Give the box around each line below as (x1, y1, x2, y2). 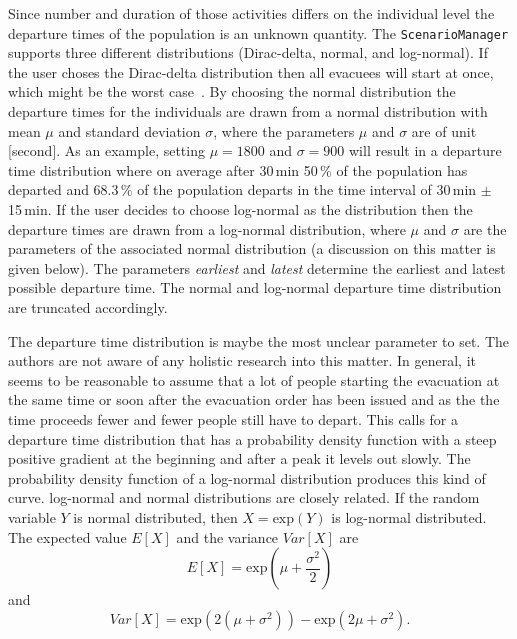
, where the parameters (213, 120, 355, 141)
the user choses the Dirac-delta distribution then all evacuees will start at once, (8, 61, 494, 82)
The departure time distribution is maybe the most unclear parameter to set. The (8, 330, 510, 351)
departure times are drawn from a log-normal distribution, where (8, 218, 406, 239)
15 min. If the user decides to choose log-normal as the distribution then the (8, 199, 473, 219)
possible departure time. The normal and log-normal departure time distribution (8, 277, 502, 298)
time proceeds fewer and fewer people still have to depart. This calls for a (8, 408, 459, 429)
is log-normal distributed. (331, 506, 487, 527)
